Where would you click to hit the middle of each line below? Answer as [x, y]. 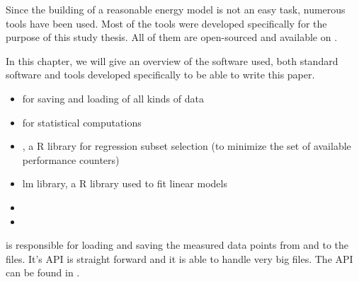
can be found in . [43, 272]
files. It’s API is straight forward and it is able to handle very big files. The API [179, 258]
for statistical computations [82, 122]
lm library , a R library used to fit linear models [125, 183]
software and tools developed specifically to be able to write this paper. [160, 75]
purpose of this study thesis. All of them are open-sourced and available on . [172, 37]
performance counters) [71, 159]
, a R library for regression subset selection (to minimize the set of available [187, 146]
